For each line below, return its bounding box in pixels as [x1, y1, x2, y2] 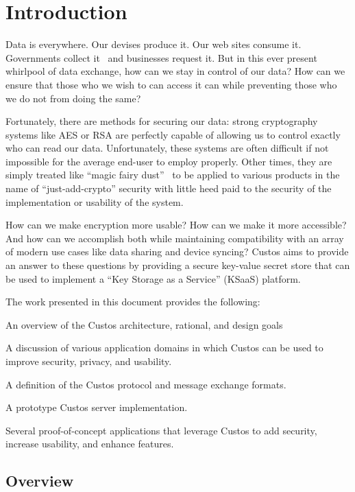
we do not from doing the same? [5, 91, 141, 105]
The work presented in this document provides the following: [5, 294, 260, 309]
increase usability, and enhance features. [5, 436, 174, 451]
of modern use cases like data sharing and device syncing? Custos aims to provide [5, 244, 349, 259]
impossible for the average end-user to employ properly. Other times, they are [5, 154, 332, 168]
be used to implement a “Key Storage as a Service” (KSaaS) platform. [5, 271, 301, 285]
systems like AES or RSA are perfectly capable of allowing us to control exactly [5, 127, 341, 141]
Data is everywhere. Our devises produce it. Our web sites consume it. [5, 37, 302, 51]
